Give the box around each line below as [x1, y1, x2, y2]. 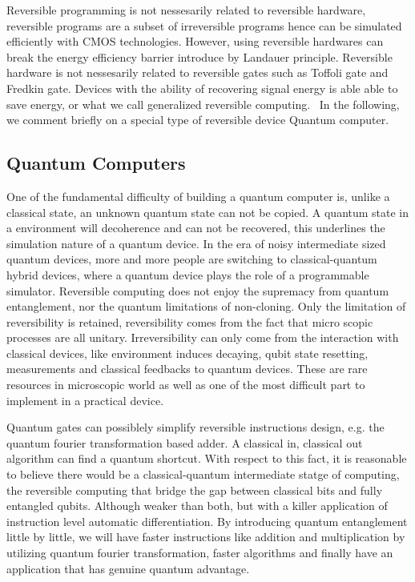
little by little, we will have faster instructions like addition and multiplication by [6, 528, 405, 545]
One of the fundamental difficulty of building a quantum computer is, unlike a [6, 187, 390, 204]
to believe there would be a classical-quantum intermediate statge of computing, [6, 466, 400, 483]
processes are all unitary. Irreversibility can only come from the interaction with [6, 329, 399, 346]
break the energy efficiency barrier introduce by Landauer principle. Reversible [6, 48, 393, 65]
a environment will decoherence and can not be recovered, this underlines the [6, 219, 385, 236]
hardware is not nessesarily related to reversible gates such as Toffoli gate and [6, 64, 389, 81]
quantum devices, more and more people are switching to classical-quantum [6, 251, 377, 267]
